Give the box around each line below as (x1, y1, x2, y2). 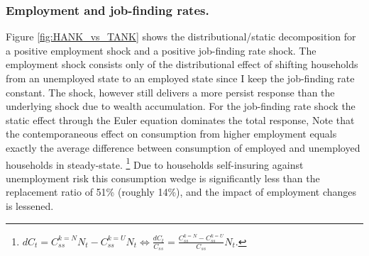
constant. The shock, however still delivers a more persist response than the (6, 84, 335, 99)
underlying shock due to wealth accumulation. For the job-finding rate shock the (6, 99, 356, 113)
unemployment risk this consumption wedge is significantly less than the (6, 170, 320, 185)
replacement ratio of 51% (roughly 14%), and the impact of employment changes (6, 184, 357, 199)
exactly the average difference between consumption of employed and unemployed (6, 140, 360, 155)
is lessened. (6, 199, 54, 213)
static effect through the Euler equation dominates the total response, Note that (6, 112, 355, 127)
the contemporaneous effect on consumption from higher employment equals (6, 126, 337, 141)
